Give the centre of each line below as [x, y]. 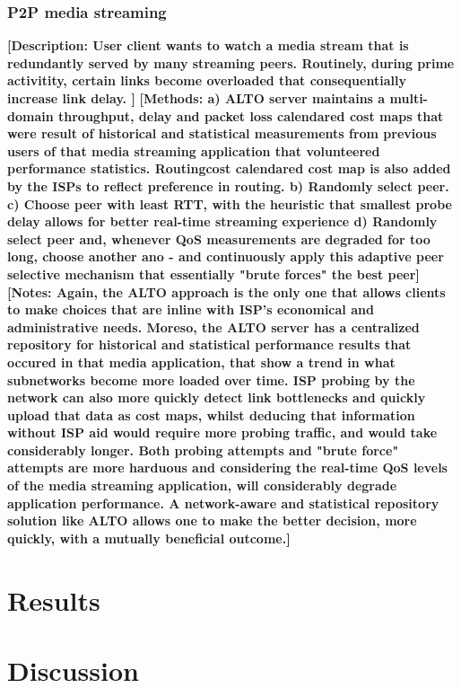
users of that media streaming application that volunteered [194, 150]
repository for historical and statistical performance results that [209, 344]
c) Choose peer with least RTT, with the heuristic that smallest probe [230, 203]
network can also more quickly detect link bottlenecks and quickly [217, 397]
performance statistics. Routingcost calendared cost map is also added [229, 168]
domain [30, 115]
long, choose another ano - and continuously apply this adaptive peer [226, 256]
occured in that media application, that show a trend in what [201, 362]
